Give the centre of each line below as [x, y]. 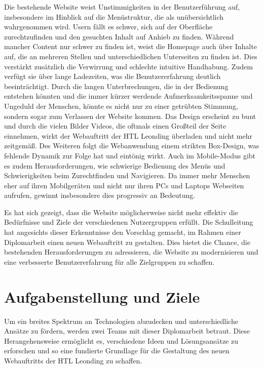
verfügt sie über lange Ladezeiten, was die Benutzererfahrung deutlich [112, 76]
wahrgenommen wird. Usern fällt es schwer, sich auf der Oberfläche [108, 27]
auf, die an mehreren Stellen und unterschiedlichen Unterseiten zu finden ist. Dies [131, 56]
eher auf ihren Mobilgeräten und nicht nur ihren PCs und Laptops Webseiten [124, 185]
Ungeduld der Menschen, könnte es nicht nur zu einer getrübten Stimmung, [121, 106]
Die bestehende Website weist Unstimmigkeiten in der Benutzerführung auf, [122, 7]
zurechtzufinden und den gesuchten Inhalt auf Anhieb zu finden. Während [119, 36]
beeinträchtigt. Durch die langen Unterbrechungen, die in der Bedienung [116, 86]
